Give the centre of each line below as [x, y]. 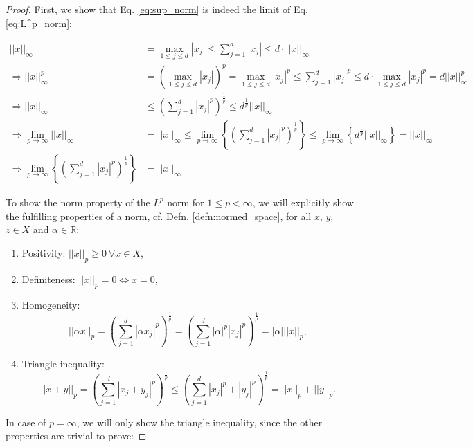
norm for [186, 202]
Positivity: [44, 252]
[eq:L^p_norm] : [39, 22]
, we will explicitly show [303, 202]
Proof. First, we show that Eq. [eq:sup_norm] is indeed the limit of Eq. [157, 9]
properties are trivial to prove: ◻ [76, 436]
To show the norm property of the [78, 202]
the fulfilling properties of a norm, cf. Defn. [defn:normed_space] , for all [159, 216]
